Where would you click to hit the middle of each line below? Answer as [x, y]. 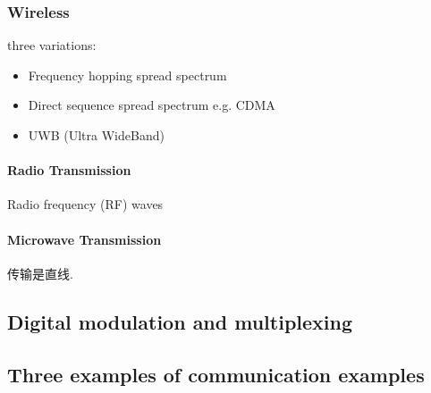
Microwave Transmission [85, 239]
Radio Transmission [69, 170]
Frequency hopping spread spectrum [127, 75]
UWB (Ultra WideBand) [96, 135]
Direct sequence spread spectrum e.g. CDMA [152, 105]
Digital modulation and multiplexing [180, 321]
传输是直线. [40, 273]
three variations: [52, 45]
